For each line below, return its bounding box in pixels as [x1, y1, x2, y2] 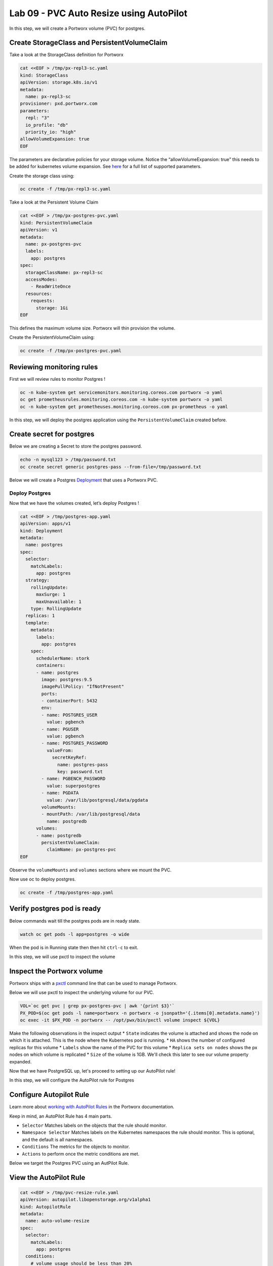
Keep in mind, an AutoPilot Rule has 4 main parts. [9, 1113, 112, 1119]
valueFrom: [46, 747, 74, 753]
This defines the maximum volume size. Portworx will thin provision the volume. [9, 325, 175, 331]
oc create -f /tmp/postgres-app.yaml [20, 890, 114, 896]
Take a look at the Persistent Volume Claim [9, 199, 99, 205]
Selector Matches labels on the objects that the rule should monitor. [22, 1122, 167, 1128]
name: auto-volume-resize [25, 1218, 89, 1224]
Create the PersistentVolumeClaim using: [9, 334, 95, 340]
